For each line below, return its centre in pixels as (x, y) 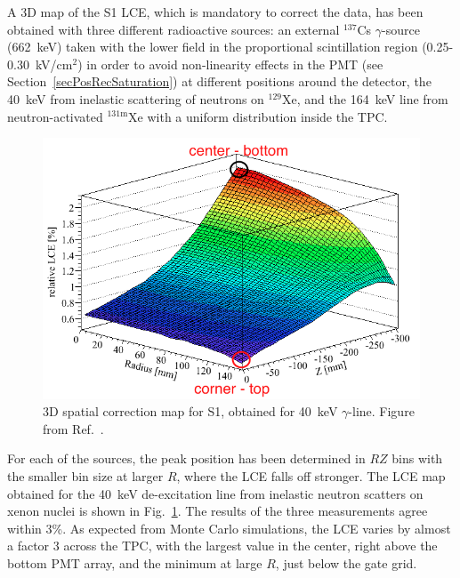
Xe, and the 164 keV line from (365, 98)
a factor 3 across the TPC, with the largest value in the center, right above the (222, 546)
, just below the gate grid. (346, 563)
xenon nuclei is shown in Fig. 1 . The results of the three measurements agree (218, 511)
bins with (417, 458)
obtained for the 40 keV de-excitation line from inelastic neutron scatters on (215, 493)
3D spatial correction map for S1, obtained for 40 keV (190, 411)
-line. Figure (381, 411)
